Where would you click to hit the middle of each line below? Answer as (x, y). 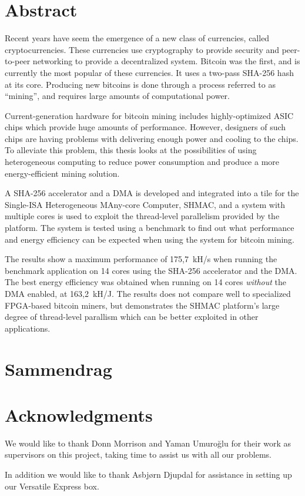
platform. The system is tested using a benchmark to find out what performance (150, 228)
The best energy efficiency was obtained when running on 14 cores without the (146, 282)
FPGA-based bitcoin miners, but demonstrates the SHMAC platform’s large (142, 305)
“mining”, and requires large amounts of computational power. (117, 96)
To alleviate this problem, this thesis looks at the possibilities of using (131, 150)
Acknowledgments (79, 414)
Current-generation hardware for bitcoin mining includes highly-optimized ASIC (149, 115)
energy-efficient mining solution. (62, 173)
